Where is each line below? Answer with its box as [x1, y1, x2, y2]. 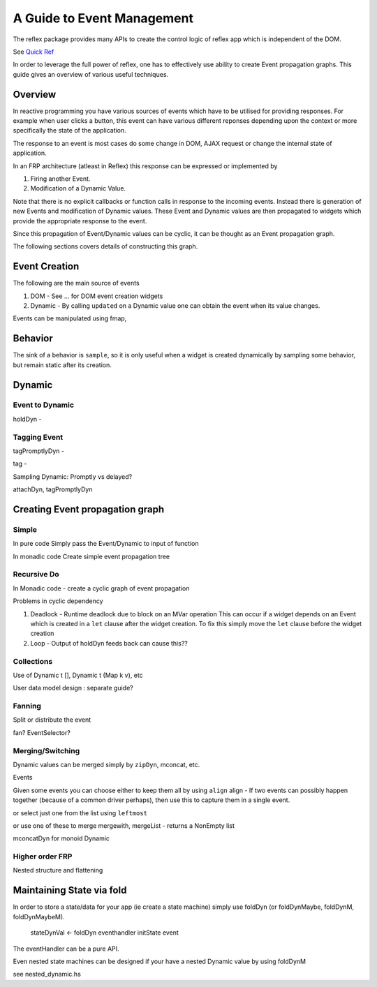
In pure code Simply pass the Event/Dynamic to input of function [13, 540, 199, 548]
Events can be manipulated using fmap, [13, 314, 127, 322]
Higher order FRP [13, 852, 73, 861]
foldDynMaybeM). [13, 912, 66, 921]
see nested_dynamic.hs [13, 970, 82, 979]
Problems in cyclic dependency [13, 597, 104, 605]
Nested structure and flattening [13, 866, 103, 875]
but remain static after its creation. [13, 360, 112, 369]
